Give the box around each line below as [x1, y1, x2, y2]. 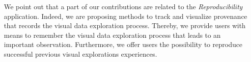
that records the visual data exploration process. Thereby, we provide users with [4, 20, 246, 31]
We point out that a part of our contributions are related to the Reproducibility [4, 1, 243, 11]
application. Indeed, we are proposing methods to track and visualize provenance [4, 11, 248, 21]
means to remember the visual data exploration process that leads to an [4, 30, 221, 40]
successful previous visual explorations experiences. [4, 48, 157, 59]
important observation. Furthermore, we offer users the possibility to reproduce [4, 39, 243, 49]
